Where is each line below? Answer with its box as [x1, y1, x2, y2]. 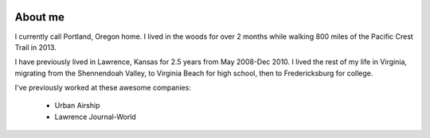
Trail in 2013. [14, 42, 57, 52]
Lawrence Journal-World [54, 112, 137, 121]
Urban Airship [54, 101, 100, 110]
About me [14, 10, 65, 24]
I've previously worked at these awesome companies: [14, 83, 191, 93]
